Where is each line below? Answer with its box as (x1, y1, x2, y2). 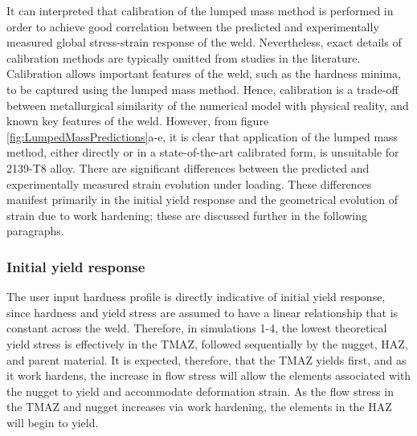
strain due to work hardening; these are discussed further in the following (6, 206, 368, 223)
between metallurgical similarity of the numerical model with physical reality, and (6, 96, 409, 113)
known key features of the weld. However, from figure (6, 112, 269, 129)
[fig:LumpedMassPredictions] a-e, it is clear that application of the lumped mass (6, 128, 399, 145)
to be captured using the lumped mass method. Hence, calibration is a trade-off (6, 80, 399, 97)
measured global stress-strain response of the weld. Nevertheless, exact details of (6, 34, 402, 51)
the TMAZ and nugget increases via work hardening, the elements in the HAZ (6, 398, 392, 415)
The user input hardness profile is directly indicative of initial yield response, (6, 288, 386, 305)
